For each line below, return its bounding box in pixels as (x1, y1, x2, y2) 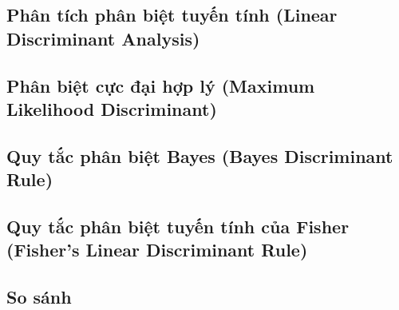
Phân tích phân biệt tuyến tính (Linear (6, 2, 338, 27)
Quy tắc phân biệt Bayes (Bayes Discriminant (6, 143, 393, 168)
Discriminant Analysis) (6, 26, 200, 50)
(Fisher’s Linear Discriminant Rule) (6, 237, 308, 262)
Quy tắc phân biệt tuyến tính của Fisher (6, 213, 350, 238)
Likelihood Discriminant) (6, 96, 217, 121)
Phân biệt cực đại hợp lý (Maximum (6, 73, 315, 97)
